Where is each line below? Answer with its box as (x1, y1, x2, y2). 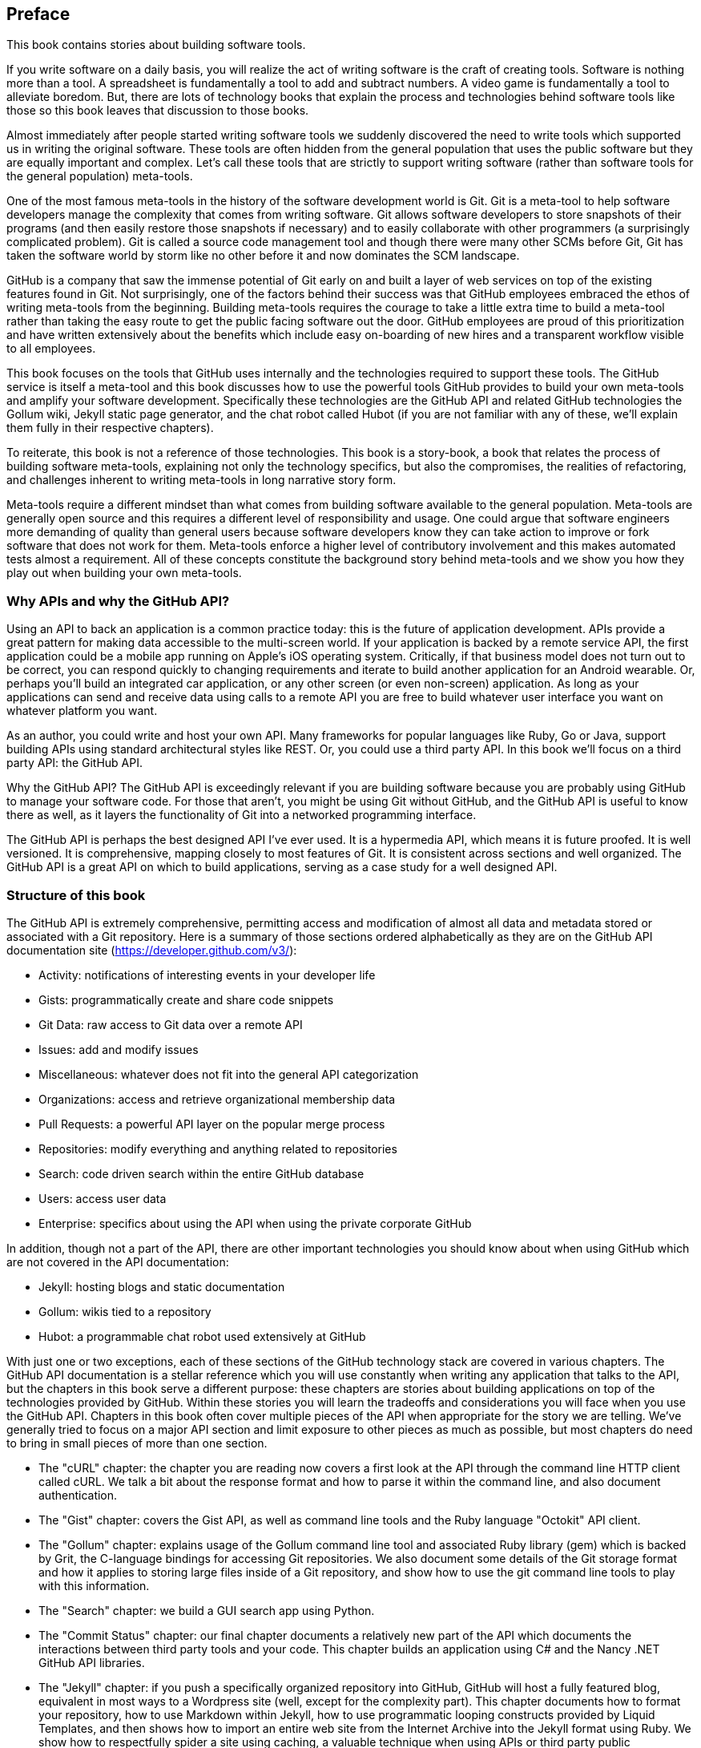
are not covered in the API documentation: (6, 1254, 229, 1269)
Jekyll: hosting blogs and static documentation (38, 1279, 285, 1294)
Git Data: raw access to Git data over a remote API (38, 1017, 303, 1031)
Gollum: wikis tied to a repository (38, 1304, 212, 1318)
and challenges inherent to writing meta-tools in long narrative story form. (6, 473, 397, 487)
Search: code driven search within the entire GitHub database (38, 1166, 365, 1181)
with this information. (38, 1578, 150, 1593)
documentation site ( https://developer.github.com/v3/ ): (6, 943, 297, 957)
